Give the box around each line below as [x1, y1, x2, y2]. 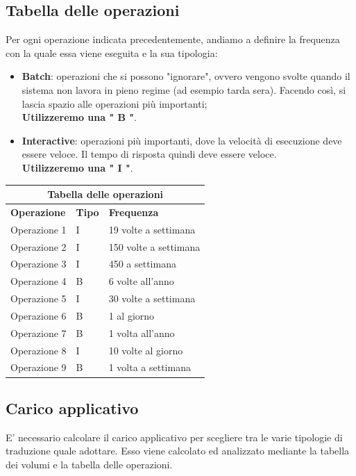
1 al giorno [108, 308, 155, 322]
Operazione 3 [10, 256, 67, 271]
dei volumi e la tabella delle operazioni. [6, 457, 173, 471]
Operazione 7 [10, 325, 67, 340]
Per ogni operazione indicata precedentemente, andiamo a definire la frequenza [6, 32, 340, 47]
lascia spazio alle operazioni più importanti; [22, 96, 207, 110]
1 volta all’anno [108, 325, 175, 340]
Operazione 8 [10, 343, 67, 357]
